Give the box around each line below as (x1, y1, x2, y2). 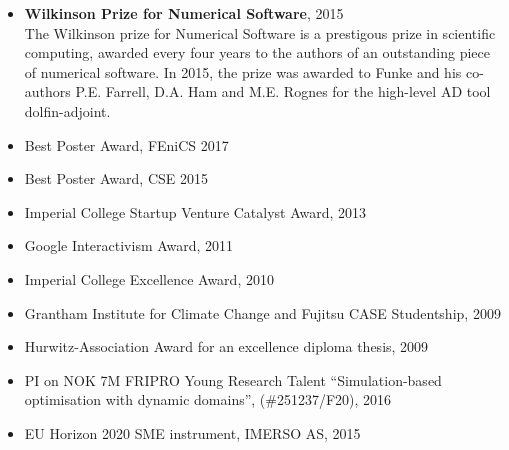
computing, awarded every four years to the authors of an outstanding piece (24, 42, 490, 63)
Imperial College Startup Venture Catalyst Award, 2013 (24, 201, 367, 222)
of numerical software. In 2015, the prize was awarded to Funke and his (24, 61, 462, 82)
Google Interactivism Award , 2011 (24, 235, 234, 256)
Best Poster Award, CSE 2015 (24, 168, 208, 189)
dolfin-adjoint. (24, 100, 111, 121)
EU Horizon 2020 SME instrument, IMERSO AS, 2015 (24, 422, 361, 443)
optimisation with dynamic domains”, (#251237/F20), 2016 (24, 389, 392, 410)
